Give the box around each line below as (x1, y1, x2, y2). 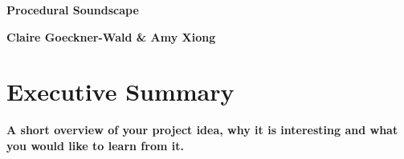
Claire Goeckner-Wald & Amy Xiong (6, 28, 216, 45)
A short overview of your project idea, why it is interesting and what (6, 121, 398, 138)
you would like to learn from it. (6, 137, 184, 153)
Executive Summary (6, 75, 235, 108)
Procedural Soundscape (6, 2, 139, 18)
